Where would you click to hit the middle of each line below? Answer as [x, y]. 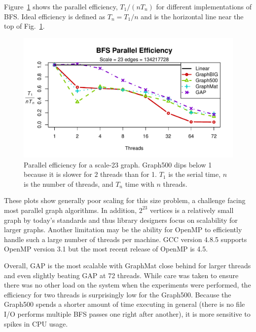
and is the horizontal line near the [192, 16]
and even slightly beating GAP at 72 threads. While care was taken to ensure [121, 275]
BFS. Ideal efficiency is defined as [55, 16]
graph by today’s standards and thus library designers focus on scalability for [121, 220]
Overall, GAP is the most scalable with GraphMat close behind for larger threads [128, 265]
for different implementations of [204, 6]
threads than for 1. [128, 174]
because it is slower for [58, 174]
